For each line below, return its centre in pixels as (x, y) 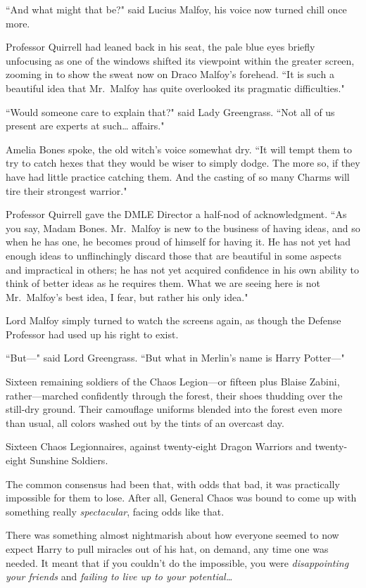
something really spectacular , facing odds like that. (115, 511)
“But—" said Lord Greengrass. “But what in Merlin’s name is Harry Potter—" (175, 358)
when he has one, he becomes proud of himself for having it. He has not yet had (178, 242)
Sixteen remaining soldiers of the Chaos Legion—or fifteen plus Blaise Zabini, (173, 382)
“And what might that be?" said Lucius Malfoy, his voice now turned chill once (176, 9)
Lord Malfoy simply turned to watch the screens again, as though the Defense (173, 320)
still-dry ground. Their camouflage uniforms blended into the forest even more (174, 409)
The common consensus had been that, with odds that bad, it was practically (173, 484)
